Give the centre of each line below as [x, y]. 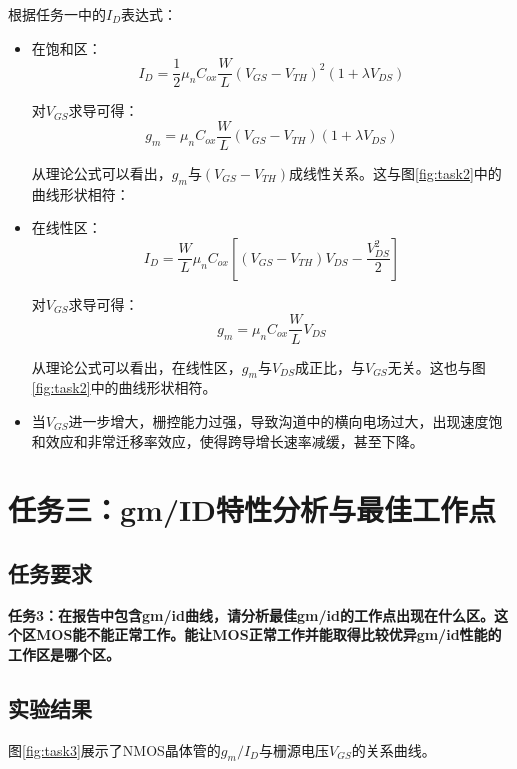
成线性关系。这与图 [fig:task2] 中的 [395, 172]
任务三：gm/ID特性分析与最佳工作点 [252, 509]
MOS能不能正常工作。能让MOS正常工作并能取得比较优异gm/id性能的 [268, 634]
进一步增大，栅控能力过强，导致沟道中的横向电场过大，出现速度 [278, 420]
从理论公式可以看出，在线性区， [136, 366]
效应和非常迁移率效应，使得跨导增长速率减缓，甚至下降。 [234, 440]
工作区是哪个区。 [64, 653]
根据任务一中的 [57, 14]
